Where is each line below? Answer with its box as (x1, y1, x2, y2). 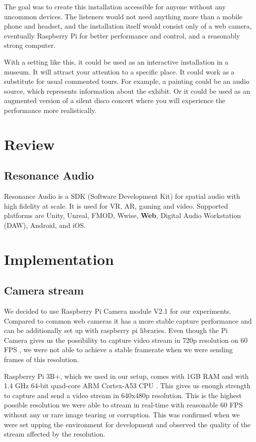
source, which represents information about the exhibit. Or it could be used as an (4, 85, 251, 96)
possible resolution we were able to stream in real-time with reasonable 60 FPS (4, 400, 243, 410)
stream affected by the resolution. (4, 429, 106, 439)
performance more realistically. (4, 105, 97, 115)
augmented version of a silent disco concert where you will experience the (4, 95, 225, 106)
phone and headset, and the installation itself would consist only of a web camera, (4, 21, 252, 31)
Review (4, 134, 55, 154)
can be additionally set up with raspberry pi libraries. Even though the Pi (4, 325, 228, 335)
